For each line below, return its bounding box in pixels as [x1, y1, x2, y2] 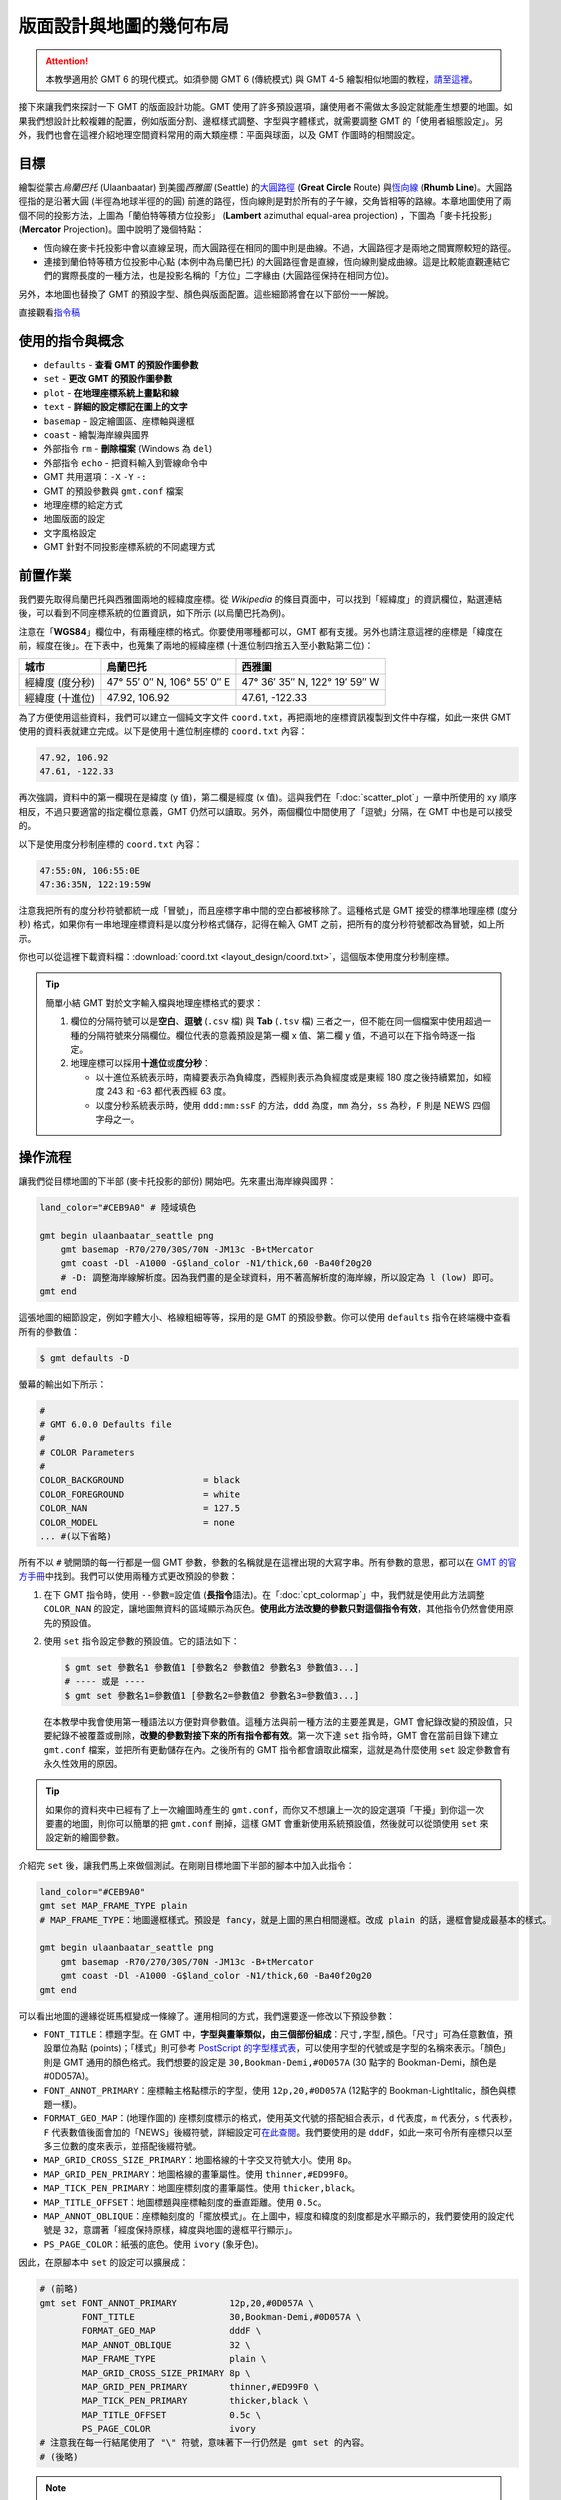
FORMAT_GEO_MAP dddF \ [81, 2325, 262, 2337]
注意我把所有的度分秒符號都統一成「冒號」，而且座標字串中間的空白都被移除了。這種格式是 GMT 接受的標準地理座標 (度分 [18, 904, 519, 916]
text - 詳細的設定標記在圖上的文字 [43, 401, 189, 413]
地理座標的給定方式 [43, 498, 123, 510]
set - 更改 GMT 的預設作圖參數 [43, 373, 173, 385]
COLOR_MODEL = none [39, 1516, 235, 1528]
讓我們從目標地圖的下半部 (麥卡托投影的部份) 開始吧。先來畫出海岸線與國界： [18, 1175, 337, 1187]
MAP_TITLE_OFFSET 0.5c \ [81, 2409, 262, 2420]
